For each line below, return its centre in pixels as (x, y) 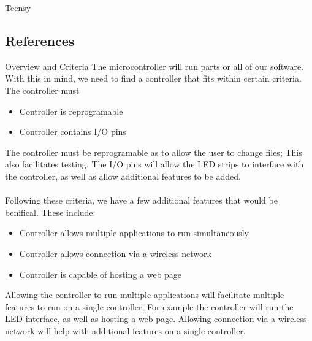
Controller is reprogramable (71, 111)
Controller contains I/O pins (73, 132)
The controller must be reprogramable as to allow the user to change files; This (154, 152)
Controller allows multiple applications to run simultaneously (134, 233)
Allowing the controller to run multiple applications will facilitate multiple (145, 295)
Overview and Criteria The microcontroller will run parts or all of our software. (154, 66)
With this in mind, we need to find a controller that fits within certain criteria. (153, 78)
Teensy (18, 7)
